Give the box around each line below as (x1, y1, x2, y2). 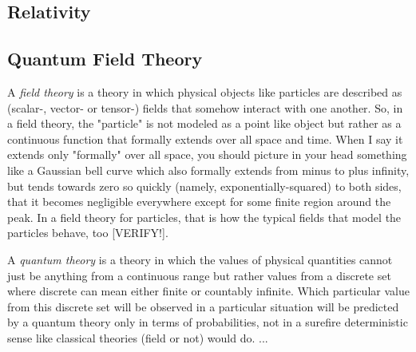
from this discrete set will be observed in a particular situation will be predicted (7, 298, 399, 314)
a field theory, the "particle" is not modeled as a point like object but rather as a (7, 115, 402, 132)
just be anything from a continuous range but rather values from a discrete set (7, 267, 391, 283)
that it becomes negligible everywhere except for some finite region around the (7, 193, 391, 210)
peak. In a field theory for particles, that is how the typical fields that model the (7, 208, 402, 225)
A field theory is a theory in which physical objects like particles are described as (7, 83, 402, 100)
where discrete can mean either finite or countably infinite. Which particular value (7, 283, 410, 299)
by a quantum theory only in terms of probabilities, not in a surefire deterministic (7, 314, 408, 330)
